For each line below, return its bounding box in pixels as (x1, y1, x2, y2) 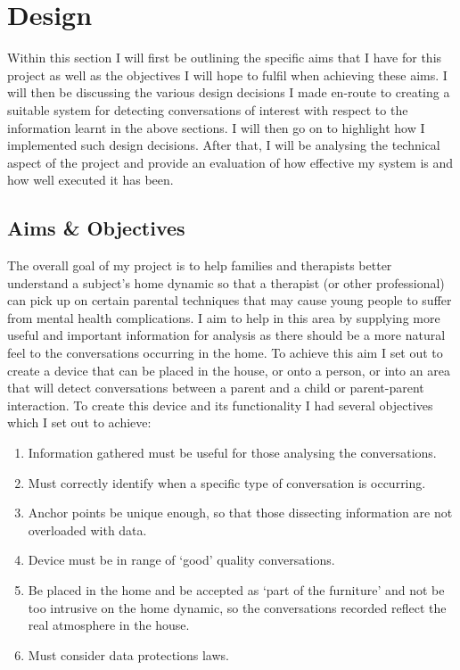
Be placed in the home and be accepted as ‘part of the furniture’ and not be (28, 580, 445, 599)
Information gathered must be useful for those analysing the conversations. (28, 443, 437, 462)
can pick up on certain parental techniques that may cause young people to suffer (7, 291, 452, 310)
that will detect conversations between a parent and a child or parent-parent (7, 378, 424, 397)
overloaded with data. (28, 520, 147, 539)
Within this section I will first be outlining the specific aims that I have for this (7, 48, 442, 67)
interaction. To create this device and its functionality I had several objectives (7, 395, 433, 414)
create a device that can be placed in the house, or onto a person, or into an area (7, 360, 450, 379)
